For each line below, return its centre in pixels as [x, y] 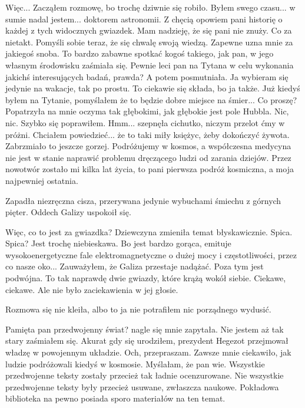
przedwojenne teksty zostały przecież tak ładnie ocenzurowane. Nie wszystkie [145, 375]
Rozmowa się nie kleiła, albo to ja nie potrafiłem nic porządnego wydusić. [138, 309]
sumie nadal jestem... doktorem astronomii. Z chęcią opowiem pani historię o [144, 19]
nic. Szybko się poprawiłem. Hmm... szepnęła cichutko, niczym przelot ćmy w [145, 122]
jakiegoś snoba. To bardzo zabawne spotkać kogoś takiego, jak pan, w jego [140, 53]
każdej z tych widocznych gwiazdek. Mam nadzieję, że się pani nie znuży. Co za [149, 30]
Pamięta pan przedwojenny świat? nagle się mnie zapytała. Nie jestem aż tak [145, 329]
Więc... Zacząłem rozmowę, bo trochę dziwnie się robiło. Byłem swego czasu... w [150, 7]
